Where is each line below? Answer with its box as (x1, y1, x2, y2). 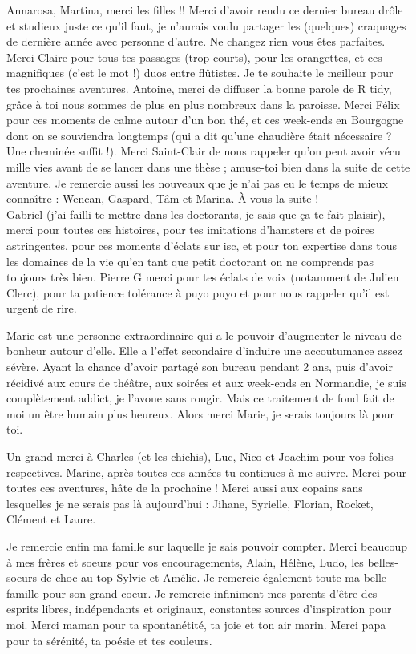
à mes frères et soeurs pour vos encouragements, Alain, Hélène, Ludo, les (6, 553, 364, 570)
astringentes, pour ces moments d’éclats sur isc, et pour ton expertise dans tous (6, 236, 398, 253)
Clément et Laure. (6, 511, 96, 527)
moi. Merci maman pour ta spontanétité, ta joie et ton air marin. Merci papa (6, 616, 386, 632)
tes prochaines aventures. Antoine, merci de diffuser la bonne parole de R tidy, (6, 79, 392, 96)
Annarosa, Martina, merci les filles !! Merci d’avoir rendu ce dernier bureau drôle (6, 2, 403, 18)
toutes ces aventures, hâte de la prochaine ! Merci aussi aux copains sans (6, 479, 363, 496)
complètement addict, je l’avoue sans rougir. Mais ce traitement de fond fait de (6, 390, 394, 406)
